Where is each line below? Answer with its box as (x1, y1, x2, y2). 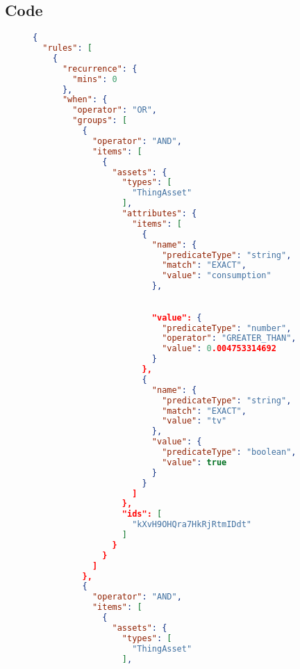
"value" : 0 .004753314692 (162, 344, 276, 354)
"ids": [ (122, 509, 162, 519)
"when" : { (62, 95, 108, 105)
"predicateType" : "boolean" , (162, 447, 297, 458)
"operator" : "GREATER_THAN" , (162, 333, 297, 344)
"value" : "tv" (162, 416, 227, 426)
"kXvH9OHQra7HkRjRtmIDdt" (132, 519, 251, 530)
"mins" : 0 (72, 74, 117, 84)
